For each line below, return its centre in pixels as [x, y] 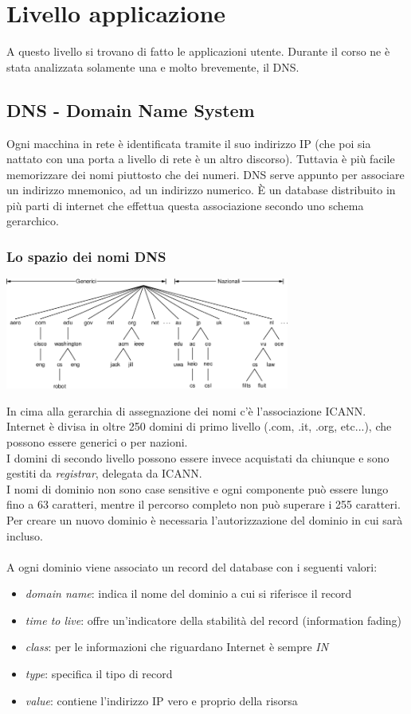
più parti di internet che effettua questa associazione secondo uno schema [185, 205]
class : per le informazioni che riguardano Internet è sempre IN [177, 647]
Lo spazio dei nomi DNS [86, 256]
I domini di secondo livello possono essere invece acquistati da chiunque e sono [198, 457]
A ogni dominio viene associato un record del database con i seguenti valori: [192, 566]
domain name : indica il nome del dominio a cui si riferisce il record [188, 593]
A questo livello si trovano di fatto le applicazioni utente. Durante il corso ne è [198, 51]
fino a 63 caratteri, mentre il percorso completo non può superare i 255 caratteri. [204, 504]
